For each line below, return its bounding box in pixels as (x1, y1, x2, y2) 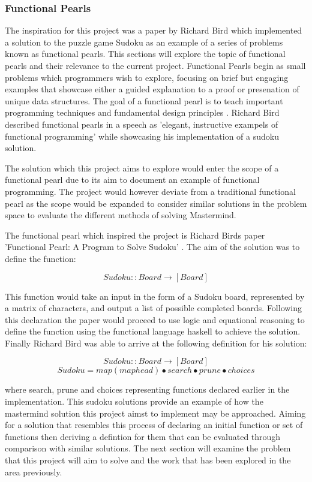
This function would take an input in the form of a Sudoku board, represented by (5, 290, 305, 302)
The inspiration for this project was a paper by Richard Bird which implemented (5, 24, 302, 37)
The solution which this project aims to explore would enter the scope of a (5, 161, 279, 174)
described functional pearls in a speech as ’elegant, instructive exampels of (5, 118, 278, 130)
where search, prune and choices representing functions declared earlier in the (5, 383, 290, 396)
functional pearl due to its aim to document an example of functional (5, 173, 260, 186)
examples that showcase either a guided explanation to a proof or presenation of (5, 83, 299, 95)
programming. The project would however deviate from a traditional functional (5, 185, 296, 197)
